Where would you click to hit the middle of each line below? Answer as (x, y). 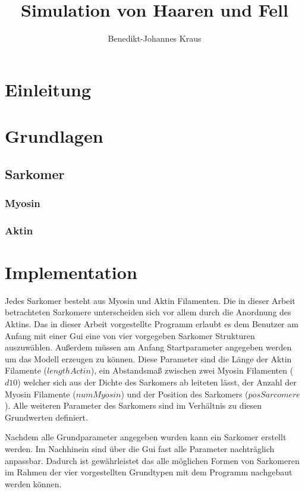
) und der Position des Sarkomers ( (185, 394)
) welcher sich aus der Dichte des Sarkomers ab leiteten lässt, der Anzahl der (157, 382)
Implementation (71, 272)
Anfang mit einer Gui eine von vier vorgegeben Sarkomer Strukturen (130, 335)
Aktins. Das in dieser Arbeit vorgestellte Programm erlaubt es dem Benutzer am (152, 324)
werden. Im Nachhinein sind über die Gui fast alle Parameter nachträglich (140, 449)
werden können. (33, 483)
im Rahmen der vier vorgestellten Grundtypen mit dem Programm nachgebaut (149, 472)
